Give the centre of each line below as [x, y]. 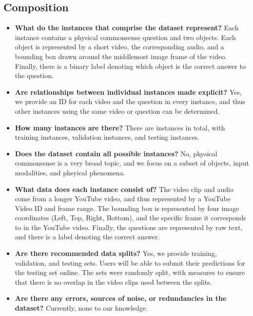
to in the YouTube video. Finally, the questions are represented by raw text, [129, 227]
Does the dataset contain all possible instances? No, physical [116, 153]
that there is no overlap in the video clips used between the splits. [113, 282]
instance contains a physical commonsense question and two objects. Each [125, 37]
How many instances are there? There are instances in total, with [120, 127]
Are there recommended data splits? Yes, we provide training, [116, 253]
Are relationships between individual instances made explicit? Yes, [128, 92]
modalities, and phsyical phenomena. [70, 172]
